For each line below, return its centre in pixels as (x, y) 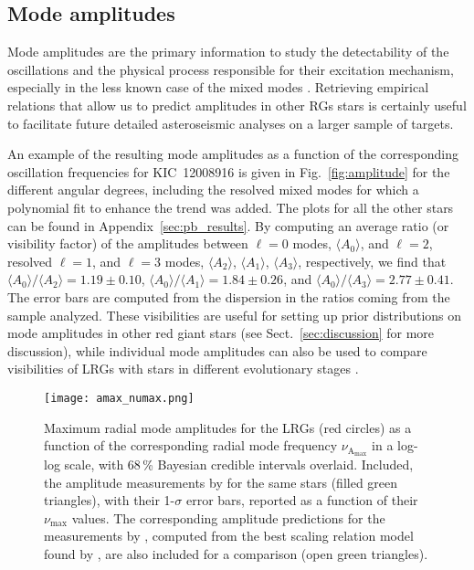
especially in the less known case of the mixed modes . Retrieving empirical (218, 87)
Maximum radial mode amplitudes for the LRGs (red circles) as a (228, 427)
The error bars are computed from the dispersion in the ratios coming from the (229, 296)
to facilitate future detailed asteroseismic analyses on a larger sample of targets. (231, 123)
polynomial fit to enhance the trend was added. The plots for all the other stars (231, 207)
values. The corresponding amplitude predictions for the (228, 517)
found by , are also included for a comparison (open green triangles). (236, 553)
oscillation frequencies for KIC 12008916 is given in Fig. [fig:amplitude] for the (229, 171)
